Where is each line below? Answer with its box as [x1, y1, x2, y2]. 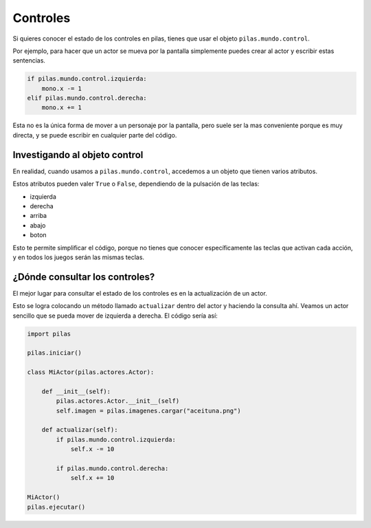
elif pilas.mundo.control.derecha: [27, 94, 147, 102]
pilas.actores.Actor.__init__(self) [56, 397, 180, 405]
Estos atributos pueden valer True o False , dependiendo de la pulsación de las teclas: [12, 179, 260, 188]
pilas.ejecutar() [27, 503, 86, 511]
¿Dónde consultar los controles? [12, 271, 155, 283]
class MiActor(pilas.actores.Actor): [27, 368, 155, 376]
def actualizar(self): [41, 426, 118, 434]
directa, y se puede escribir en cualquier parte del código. [12, 131, 177, 139]
